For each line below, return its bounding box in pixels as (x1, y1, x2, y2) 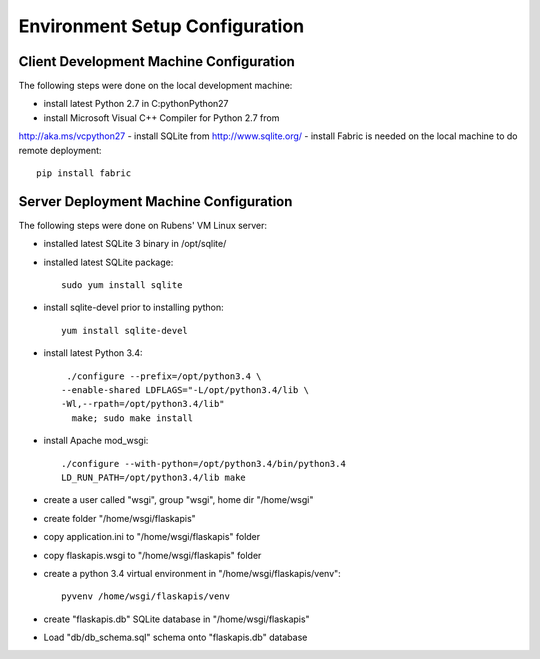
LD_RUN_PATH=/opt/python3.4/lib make (61, 472, 247, 483)
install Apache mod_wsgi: (43, 435, 149, 447)
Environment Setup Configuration (18, 15, 305, 37)
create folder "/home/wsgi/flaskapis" (43, 512, 197, 524)
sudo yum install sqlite (61, 280, 183, 291)
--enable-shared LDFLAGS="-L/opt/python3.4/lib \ (61, 385, 310, 396)
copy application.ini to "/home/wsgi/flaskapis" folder (43, 531, 261, 543)
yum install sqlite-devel (61, 325, 189, 336)
